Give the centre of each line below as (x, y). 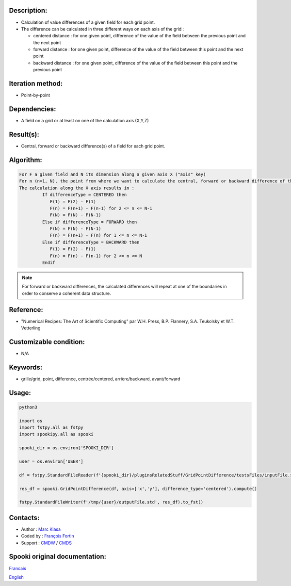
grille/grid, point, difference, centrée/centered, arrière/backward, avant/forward (101, 379)
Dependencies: (32, 109)
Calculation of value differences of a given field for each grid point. (88, 22)
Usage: (20, 393)
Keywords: (26, 367)
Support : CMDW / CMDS (47, 543)
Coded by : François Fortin (48, 536)
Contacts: (24, 517)
